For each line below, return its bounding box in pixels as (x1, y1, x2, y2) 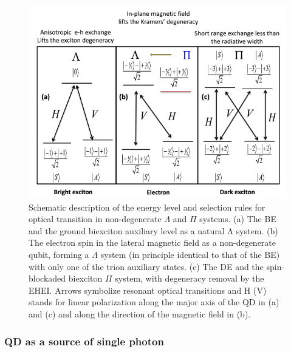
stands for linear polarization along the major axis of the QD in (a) (29, 296, 279, 308)
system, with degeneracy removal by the (115, 272, 264, 285)
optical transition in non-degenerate (29, 212, 162, 225)
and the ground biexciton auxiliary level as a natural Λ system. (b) (29, 224, 278, 237)
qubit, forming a (29, 248, 89, 261)
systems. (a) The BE (199, 212, 276, 225)
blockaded (29, 272, 66, 285)
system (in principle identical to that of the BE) (100, 248, 280, 261)
